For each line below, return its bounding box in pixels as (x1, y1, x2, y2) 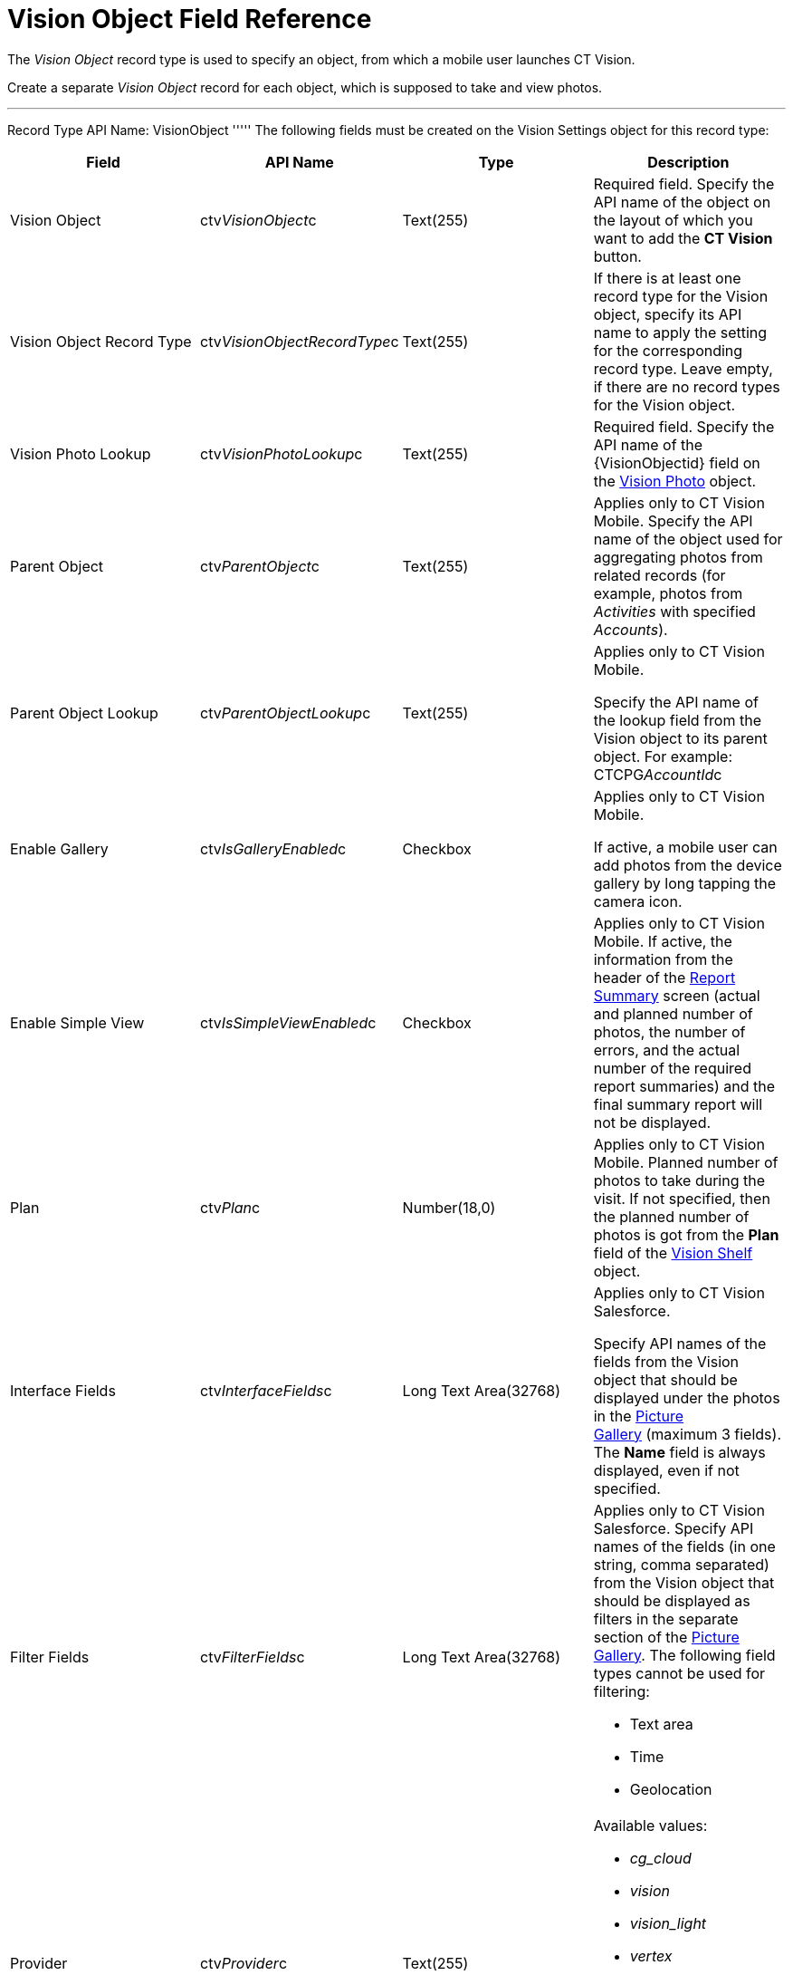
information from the (593, 949, 733, 968)
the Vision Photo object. (593, 471, 757, 490)
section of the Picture (593, 1627, 740, 1646)
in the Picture (593, 1406, 684, 1425)
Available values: (593, 1816, 708, 1835)
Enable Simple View (10, 1013, 145, 1032)
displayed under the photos (593, 1388, 780, 1407)
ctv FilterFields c (200, 1647, 305, 1666)
